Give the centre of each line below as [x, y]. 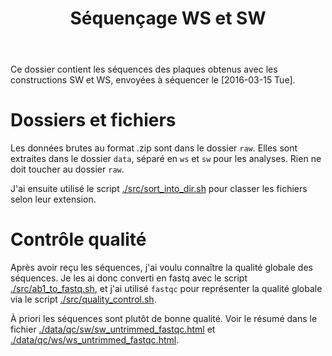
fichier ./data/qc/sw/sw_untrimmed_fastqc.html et [113, 329]
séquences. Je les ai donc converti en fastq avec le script [129, 278]
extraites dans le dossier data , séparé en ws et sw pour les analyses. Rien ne [166, 159]
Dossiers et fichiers [93, 120]
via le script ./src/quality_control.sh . [83, 299]
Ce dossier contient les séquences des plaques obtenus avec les [144, 69]
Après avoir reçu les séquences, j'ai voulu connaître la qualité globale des [161, 268]
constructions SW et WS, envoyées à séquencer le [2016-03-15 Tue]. [153, 80]
